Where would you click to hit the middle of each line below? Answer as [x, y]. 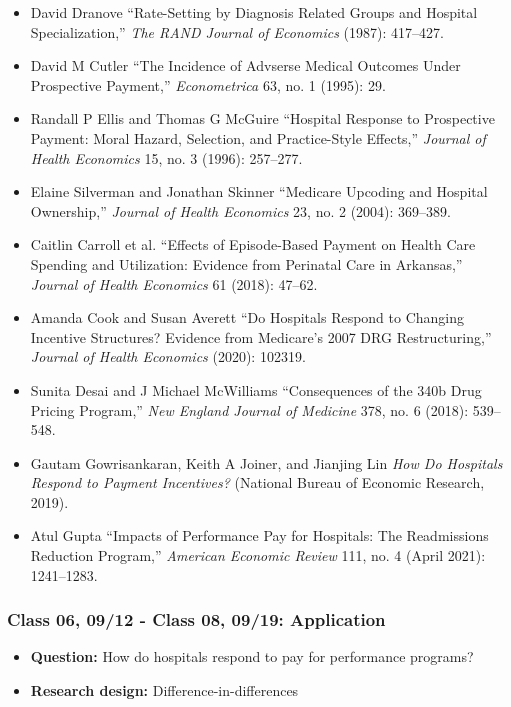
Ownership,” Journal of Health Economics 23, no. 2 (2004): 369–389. [241, 210]
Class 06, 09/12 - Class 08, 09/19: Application [196, 619]
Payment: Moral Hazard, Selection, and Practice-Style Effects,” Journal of [258, 137]
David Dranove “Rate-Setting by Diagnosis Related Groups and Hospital [254, 12]
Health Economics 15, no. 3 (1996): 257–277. [166, 157]
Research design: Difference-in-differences [164, 690]
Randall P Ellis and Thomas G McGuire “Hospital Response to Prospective [262, 118]
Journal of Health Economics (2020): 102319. [168, 356]
